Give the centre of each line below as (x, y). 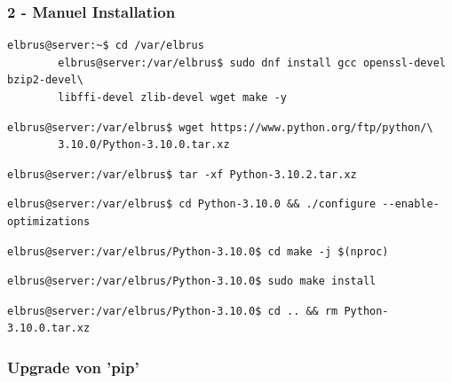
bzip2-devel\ (45, 80)
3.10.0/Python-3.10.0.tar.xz (144, 145)
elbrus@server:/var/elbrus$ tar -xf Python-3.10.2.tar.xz (182, 174)
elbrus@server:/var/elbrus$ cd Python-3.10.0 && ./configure (192, 204)
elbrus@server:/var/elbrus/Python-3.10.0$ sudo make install (192, 281)
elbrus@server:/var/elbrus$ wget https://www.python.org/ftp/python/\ (220, 127)
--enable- (411, 204)
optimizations (49, 221)
